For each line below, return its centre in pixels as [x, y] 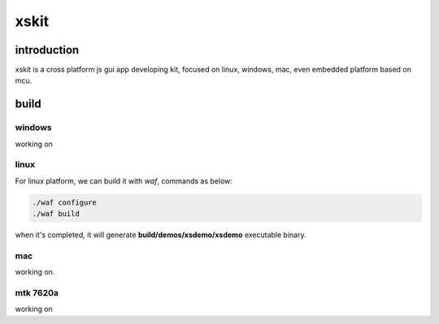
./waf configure [65, 202]
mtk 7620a [37, 293]
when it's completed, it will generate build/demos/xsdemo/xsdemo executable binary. [161, 235]
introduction [47, 50]
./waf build [56, 214]
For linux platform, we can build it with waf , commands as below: [124, 181]
